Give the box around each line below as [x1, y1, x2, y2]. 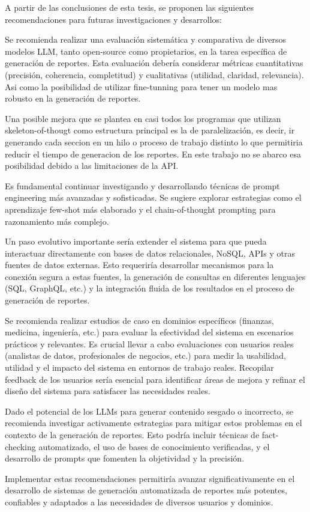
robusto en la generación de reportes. [5, 92, 141, 105]
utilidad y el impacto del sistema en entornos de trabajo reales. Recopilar [5, 361, 274, 374]
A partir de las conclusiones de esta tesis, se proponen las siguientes [5, 1, 254, 13]
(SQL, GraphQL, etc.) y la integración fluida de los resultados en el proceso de [5, 282, 294, 294]
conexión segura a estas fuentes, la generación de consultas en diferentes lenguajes [5, 270, 306, 282]
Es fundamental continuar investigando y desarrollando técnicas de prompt [5, 179, 280, 192]
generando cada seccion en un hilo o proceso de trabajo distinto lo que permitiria [5, 135, 303, 148]
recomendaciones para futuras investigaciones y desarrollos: [5, 13, 222, 25]
